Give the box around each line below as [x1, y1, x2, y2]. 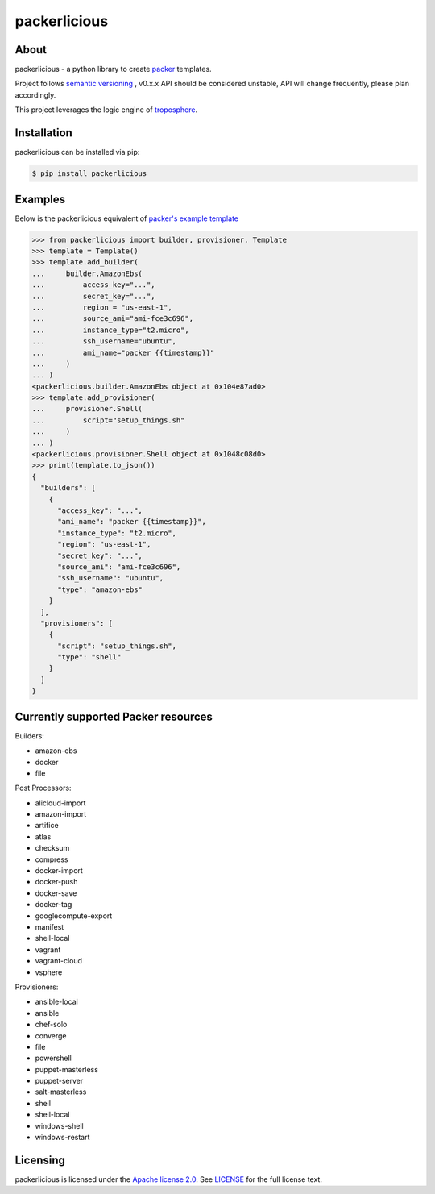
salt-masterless [35, 1087, 87, 1096]
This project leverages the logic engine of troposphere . [14, 105, 197, 114]
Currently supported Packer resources [14, 709, 213, 723]
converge [35, 1030, 68, 1040]
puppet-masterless [35, 1064, 98, 1074]
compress [35, 855, 68, 864]
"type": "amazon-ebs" [57, 585, 143, 594]
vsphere [35, 967, 63, 977]
